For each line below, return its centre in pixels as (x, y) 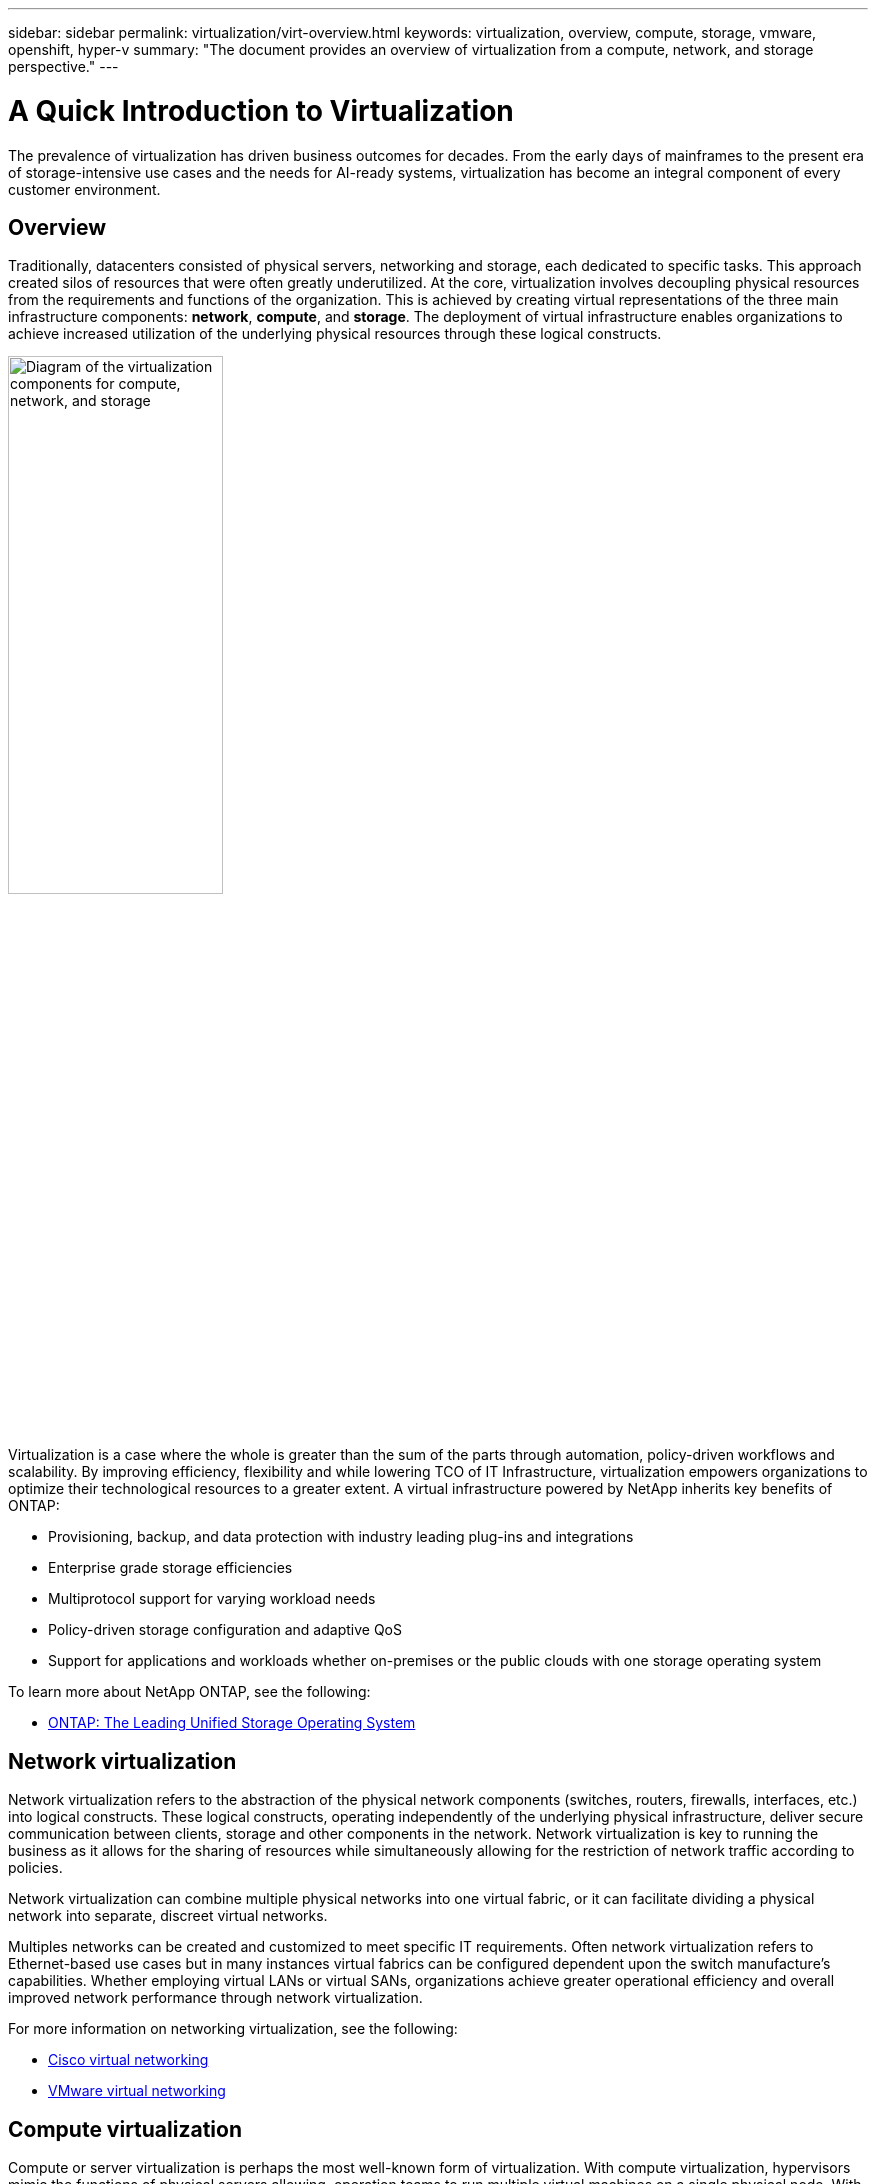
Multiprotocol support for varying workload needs (212, 1599)
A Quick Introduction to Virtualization (261, 110)
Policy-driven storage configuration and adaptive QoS (225, 1630)
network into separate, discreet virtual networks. (168, 1916)
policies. (35, 1868)
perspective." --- (63, 66)
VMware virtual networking (137, 2091)
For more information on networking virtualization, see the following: (233, 2029)
